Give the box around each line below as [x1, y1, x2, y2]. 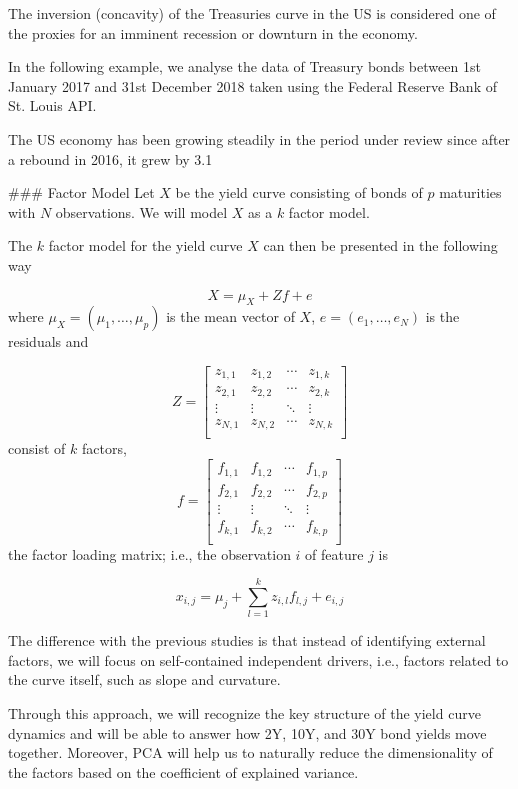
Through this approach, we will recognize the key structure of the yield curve [8, 703, 481, 724]
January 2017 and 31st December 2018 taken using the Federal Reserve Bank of [8, 75, 497, 96]
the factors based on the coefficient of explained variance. [8, 761, 359, 782]
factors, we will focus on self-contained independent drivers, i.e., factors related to [8, 649, 509, 670]
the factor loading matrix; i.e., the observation [8, 543, 291, 564]
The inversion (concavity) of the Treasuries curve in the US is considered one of [8, 3, 496, 23]
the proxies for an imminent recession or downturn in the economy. [8, 22, 418, 43]
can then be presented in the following [263, 235, 498, 256]
